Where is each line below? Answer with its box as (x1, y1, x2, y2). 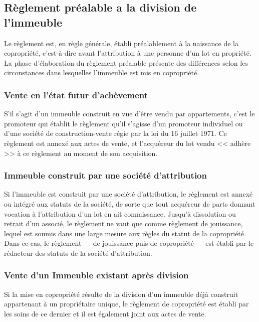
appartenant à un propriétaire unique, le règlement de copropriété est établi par (4, 298, 249, 309)
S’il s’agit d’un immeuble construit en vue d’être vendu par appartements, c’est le (4, 108, 255, 119)
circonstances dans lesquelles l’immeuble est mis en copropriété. (4, 67, 199, 78)
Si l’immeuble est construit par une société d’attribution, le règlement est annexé (4, 189, 253, 199)
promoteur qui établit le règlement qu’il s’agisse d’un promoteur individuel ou (4, 118, 243, 128)
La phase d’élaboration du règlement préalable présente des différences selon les (4, 57, 248, 68)
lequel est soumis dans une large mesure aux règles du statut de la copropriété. (4, 228, 246, 238)
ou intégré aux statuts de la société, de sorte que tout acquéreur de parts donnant (4, 198, 255, 209)
